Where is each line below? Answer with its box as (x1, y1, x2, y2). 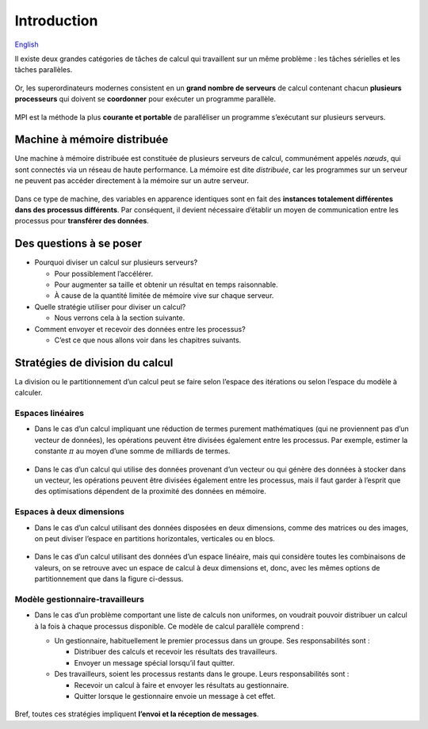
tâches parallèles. (14, 65, 73, 74)
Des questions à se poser (14, 237, 143, 250)
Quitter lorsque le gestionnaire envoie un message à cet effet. (74, 691, 276, 700)
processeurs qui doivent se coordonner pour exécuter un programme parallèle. (14, 94, 277, 104)
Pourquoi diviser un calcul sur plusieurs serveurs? (34, 258, 198, 267)
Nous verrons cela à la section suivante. (54, 313, 185, 323)
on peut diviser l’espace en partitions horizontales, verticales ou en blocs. (34, 533, 275, 543)
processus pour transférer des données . (14, 216, 150, 226)
